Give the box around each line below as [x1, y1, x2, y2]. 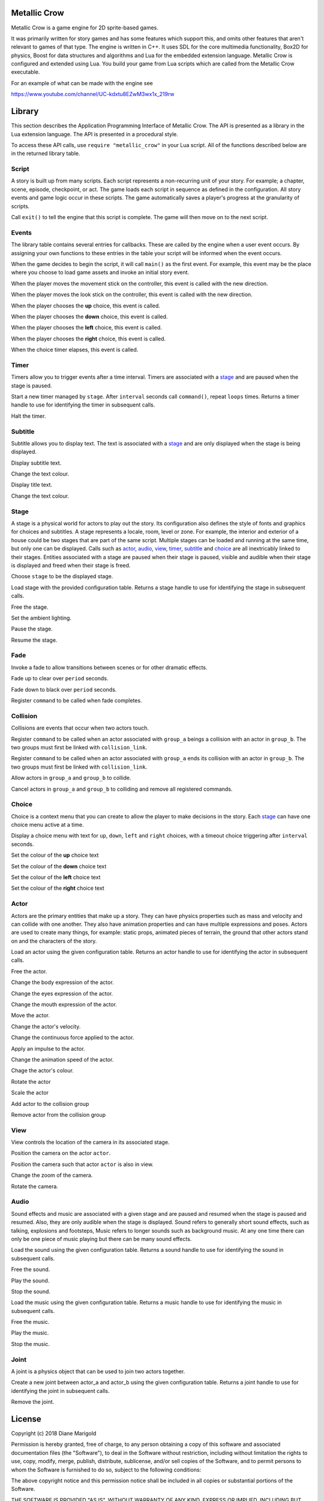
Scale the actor [11, 1089, 49, 1096]
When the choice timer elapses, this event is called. [11, 346, 139, 354]
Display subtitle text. [11, 459, 62, 467]
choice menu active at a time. [11, 821, 84, 829]
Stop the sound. [11, 1288, 51, 1295]
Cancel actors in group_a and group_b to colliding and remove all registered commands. [11, 785, 233, 793]
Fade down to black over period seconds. [11, 686, 117, 693]
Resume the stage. [11, 636, 58, 644]
